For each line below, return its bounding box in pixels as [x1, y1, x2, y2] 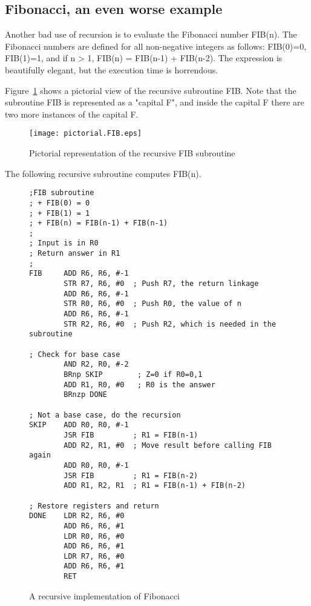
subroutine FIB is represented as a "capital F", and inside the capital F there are [5, 96, 304, 108]
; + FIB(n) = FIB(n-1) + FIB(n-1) [29, 219, 168, 228]
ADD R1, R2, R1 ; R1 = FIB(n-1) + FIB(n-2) [64, 481, 246, 490]
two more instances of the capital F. [5, 107, 139, 120]
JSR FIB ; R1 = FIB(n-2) [64, 471, 198, 480]
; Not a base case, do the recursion [29, 410, 181, 419]
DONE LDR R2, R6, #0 [29, 511, 125, 521]
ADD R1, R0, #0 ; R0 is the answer [64, 380, 215, 389]
